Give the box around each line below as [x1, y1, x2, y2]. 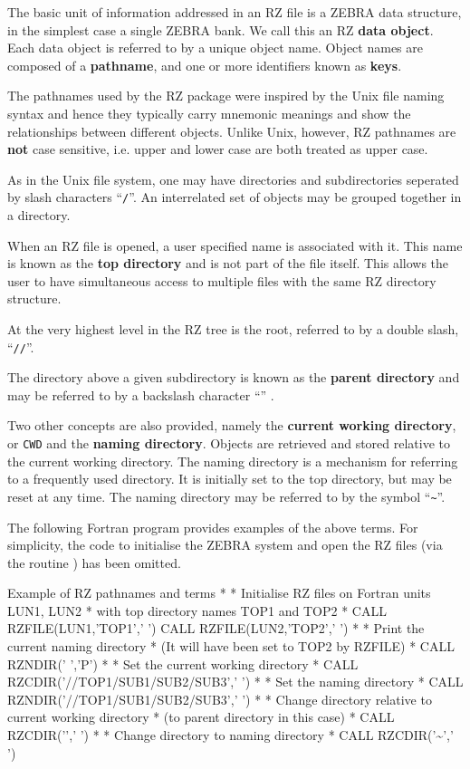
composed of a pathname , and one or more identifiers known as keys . [7, 55, 402, 74]
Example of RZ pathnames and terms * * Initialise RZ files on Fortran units [7, 583, 431, 602]
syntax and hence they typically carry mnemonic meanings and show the [7, 103, 411, 122]
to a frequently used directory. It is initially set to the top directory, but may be [7, 469, 452, 488]
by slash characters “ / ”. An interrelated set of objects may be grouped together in [7, 187, 462, 207]
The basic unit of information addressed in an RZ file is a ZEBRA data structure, [7, 3, 462, 21]
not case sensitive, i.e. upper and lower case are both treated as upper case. [7, 139, 428, 159]
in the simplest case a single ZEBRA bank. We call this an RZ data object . [7, 20, 434, 39]
